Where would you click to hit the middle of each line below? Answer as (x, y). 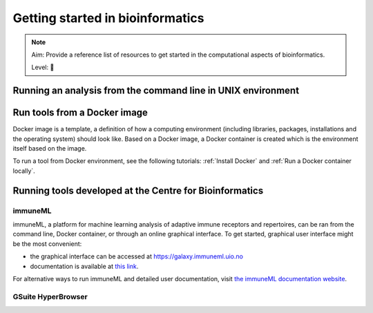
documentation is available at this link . (84, 266)
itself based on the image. (50, 149)
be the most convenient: (47, 244)
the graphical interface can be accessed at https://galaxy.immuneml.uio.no (136, 256)
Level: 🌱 (43, 67)
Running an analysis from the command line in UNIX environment (156, 91)
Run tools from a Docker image (80, 113)
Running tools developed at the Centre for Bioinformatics (138, 190)
